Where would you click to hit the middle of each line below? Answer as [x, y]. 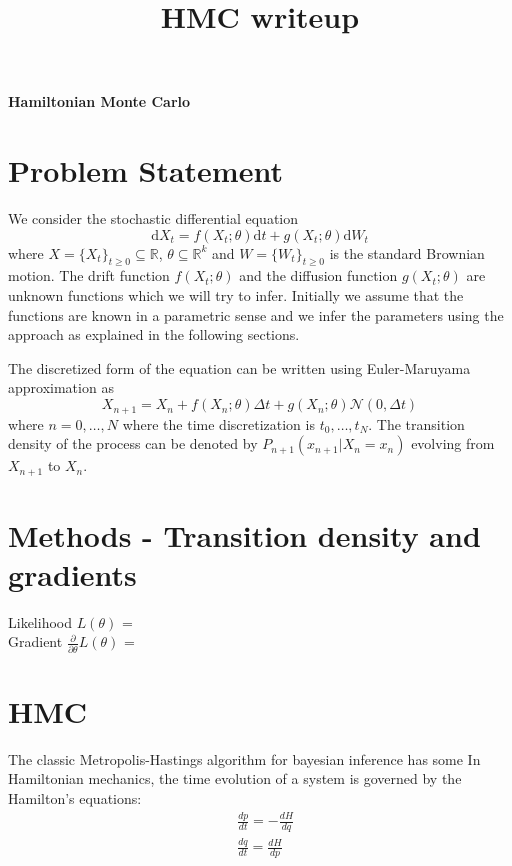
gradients [72, 573]
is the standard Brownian [407, 252]
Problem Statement [145, 170]
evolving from [453, 443]
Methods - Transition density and [244, 534]
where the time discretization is [218, 423]
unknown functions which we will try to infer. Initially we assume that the [236, 295]
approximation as [61, 387]
